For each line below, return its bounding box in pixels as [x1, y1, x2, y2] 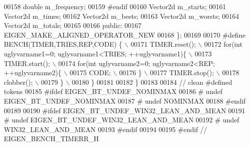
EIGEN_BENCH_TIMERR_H [4, 133, 99, 144]
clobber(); [4, 77, 33, 87]
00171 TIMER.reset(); [131, 39, 196, 49]
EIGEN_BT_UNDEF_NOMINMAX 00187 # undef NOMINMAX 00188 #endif [4, 95, 246, 106]
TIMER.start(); [4, 58, 50, 68]
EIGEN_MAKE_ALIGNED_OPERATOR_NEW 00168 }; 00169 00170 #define [4, 29, 246, 40]
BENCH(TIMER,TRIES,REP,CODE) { [4, 39, 122, 49]
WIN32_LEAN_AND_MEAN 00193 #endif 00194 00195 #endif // [4, 124, 207, 134]
